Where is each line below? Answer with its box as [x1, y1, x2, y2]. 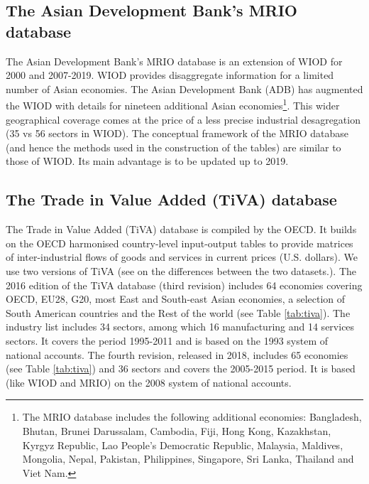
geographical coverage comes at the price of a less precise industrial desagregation [6, 112, 360, 127]
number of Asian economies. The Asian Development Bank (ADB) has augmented [6, 81, 363, 96]
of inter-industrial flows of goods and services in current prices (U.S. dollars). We [6, 249, 358, 264]
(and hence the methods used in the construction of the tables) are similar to [6, 139, 341, 154]
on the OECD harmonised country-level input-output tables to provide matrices [6, 235, 353, 250]
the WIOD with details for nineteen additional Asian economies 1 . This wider [6, 96, 340, 113]
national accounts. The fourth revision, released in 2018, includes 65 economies [6, 347, 348, 362]
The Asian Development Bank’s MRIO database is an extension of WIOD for [6, 53, 343, 68]
